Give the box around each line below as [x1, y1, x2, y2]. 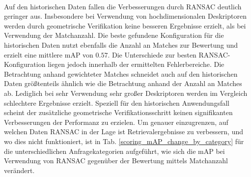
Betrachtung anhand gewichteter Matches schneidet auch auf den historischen [4, 68, 238, 79]
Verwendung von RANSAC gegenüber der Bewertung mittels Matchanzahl [4, 155, 228, 166]
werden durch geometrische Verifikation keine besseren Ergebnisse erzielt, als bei [4, 20, 246, 30]
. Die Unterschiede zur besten [108, 49, 196, 59]
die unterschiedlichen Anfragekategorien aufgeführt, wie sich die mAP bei [4, 146, 225, 156]
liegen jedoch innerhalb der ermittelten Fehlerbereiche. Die [48, 59, 224, 69]
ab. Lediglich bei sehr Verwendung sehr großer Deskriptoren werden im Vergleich [4, 88, 248, 98]
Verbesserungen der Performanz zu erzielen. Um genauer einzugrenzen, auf [4, 117, 228, 127]
